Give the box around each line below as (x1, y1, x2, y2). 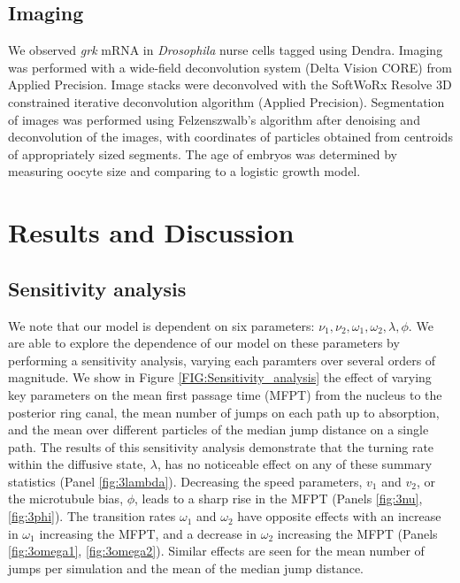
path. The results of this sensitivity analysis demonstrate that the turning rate (8, 437, 434, 456)
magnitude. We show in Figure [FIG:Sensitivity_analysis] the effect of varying (8, 368, 432, 387)
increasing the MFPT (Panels (277, 524, 438, 542)
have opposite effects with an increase (237, 507, 441, 525)
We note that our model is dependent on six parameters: (8, 316, 315, 334)
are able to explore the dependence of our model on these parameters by (8, 334, 400, 352)
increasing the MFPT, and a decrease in (39, 524, 257, 542)
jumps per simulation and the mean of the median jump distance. (8, 558, 364, 577)
